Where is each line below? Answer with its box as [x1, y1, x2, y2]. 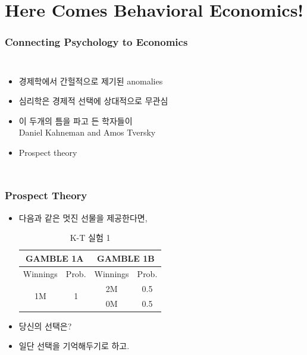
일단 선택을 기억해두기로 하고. [18, 340, 130, 352]
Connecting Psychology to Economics [5, 34, 188, 49]
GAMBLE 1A [25, 252, 84, 264]
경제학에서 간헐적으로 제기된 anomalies [18, 74, 163, 87]
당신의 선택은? [18, 319, 72, 332]
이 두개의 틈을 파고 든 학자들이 [18, 114, 133, 127]
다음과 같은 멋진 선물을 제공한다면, [18, 211, 148, 224]
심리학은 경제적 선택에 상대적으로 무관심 [18, 95, 168, 107]
